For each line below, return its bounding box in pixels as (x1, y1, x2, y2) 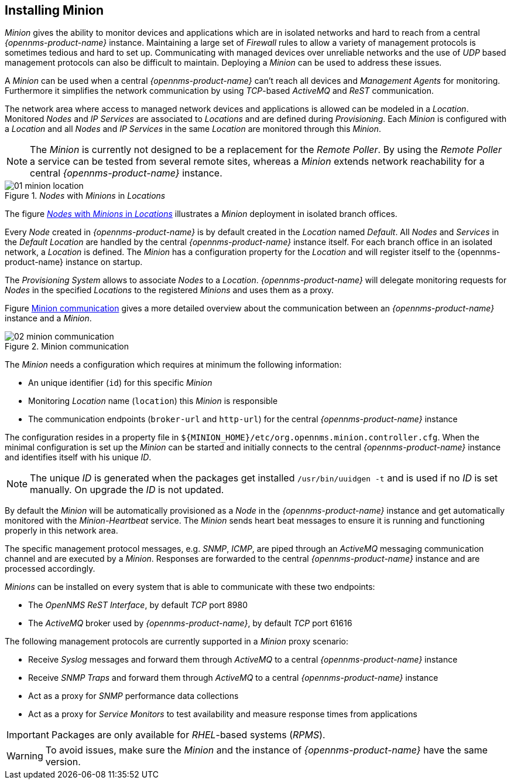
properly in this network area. (5, 525, 118, 536)
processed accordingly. (5, 564, 95, 574)
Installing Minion (5, 3, 104, 18)
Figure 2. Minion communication (5, 341, 129, 352)
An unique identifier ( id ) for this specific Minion (28, 378, 212, 388)
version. (45, 756, 81, 768)
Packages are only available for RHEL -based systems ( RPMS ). (51, 729, 325, 741)
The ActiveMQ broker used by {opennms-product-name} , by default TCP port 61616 (28, 618, 352, 629)
